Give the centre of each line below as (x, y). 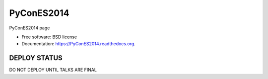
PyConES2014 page (30, 28)
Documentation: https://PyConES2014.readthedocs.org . (79, 44)
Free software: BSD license (49, 37)
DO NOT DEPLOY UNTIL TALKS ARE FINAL (53, 70)
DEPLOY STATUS (36, 58)
